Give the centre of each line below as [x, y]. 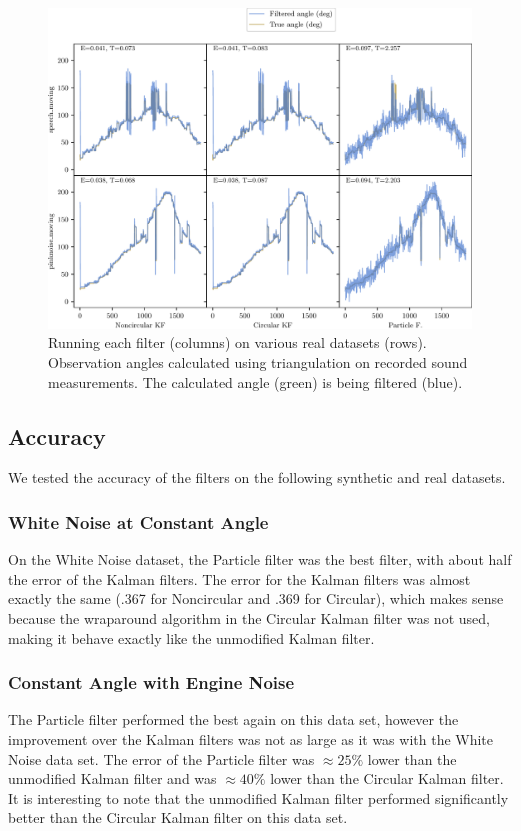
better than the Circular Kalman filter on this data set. [178, 817]
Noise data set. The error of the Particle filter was [161, 758]
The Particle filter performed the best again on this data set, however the [233, 719]
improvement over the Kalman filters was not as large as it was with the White [251, 739]
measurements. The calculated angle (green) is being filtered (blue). [255, 381]
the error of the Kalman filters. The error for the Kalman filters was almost [239, 578]
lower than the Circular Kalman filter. [387, 778]
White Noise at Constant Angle [138, 521]
